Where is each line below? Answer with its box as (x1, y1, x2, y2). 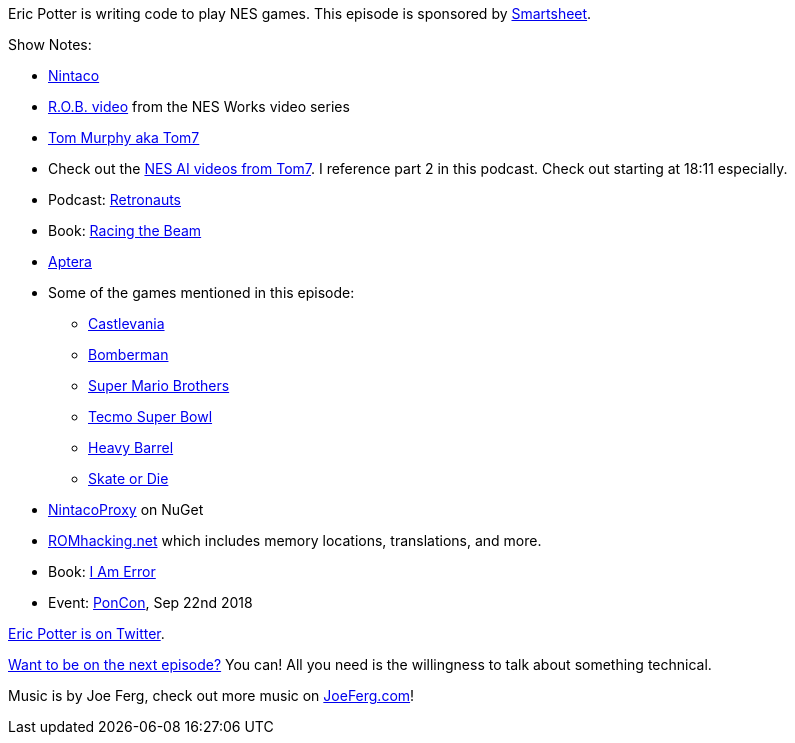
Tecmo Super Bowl (88, 408, 213, 425)
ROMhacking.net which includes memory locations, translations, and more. (48, 532, 542, 549)
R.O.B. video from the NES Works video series (48, 98, 350, 115)
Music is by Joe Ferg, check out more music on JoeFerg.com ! (8, 687, 415, 704)
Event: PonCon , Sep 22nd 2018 (48, 594, 253, 611)
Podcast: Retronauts (48, 191, 182, 208)
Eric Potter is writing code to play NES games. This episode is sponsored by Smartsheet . (8, 5, 592, 22)
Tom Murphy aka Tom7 (48, 129, 200, 146)
